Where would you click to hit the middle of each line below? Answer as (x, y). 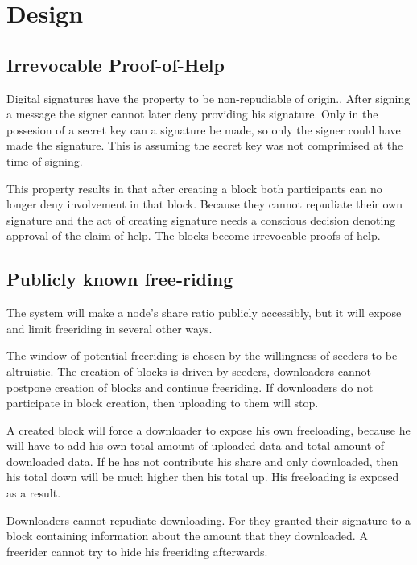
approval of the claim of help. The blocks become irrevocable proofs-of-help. (194, 235)
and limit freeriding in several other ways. (109, 328)
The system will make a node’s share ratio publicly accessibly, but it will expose (204, 313)
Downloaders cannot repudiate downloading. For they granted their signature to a (209, 520)
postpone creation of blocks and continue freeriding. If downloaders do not (190, 387)
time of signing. (45, 161)
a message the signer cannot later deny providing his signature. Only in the (192, 114)
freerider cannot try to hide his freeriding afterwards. (137, 551)
